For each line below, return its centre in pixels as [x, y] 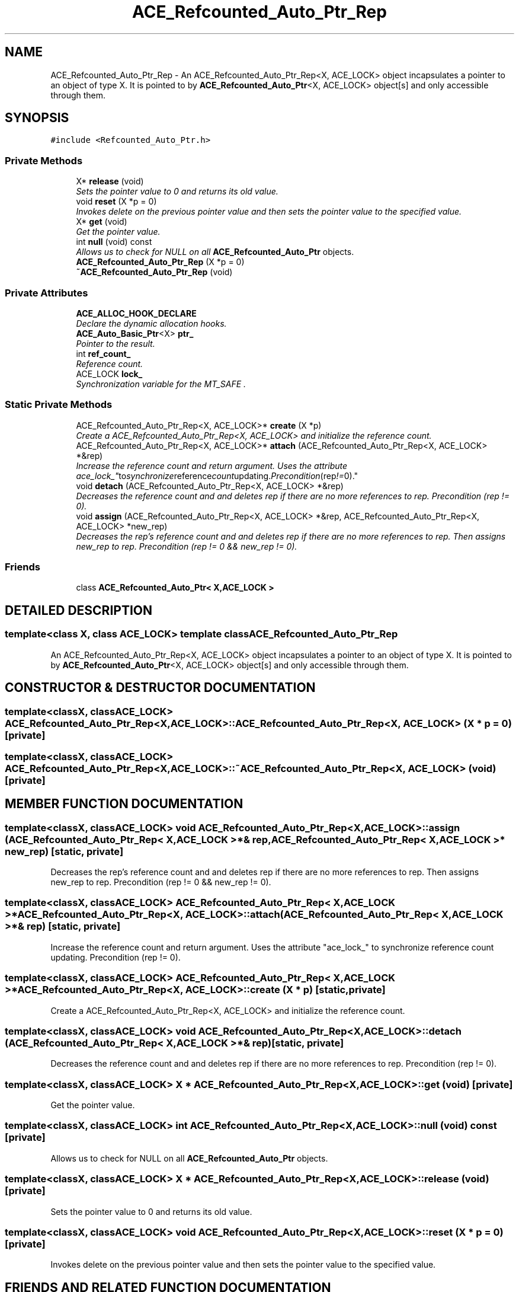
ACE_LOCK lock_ [109, 374]
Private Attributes [47, 293]
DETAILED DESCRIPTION [79, 610]
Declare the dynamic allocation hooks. [151, 323]
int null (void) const [114, 242]
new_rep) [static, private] [64, 851]
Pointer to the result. [116, 343]
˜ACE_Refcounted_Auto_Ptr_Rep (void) [154, 272]
